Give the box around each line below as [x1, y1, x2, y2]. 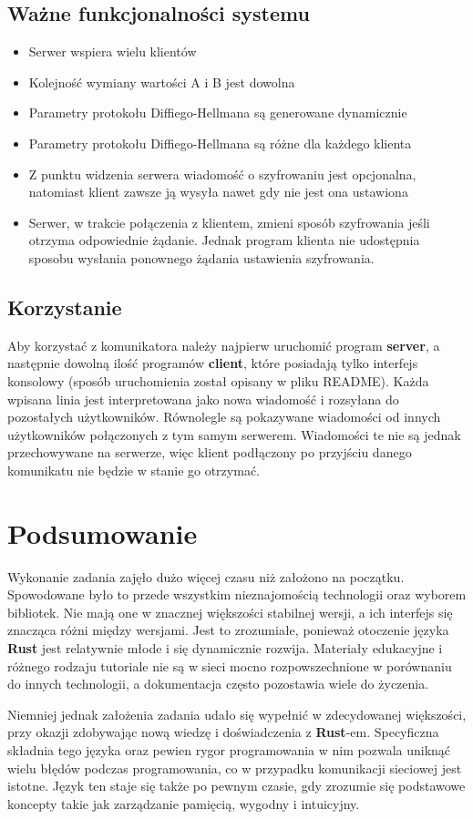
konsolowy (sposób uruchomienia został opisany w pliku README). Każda [7, 371, 429, 390]
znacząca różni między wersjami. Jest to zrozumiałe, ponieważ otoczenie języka [7, 620, 449, 640]
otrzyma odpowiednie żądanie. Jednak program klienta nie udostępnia [28, 230, 420, 250]
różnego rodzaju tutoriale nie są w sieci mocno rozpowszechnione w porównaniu [7, 656, 452, 675]
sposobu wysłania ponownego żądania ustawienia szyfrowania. [28, 248, 375, 267]
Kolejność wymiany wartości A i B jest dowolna [28, 72, 295, 91]
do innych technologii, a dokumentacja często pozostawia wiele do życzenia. [7, 674, 429, 693]
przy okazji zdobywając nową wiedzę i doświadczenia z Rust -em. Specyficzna [7, 722, 439, 742]
